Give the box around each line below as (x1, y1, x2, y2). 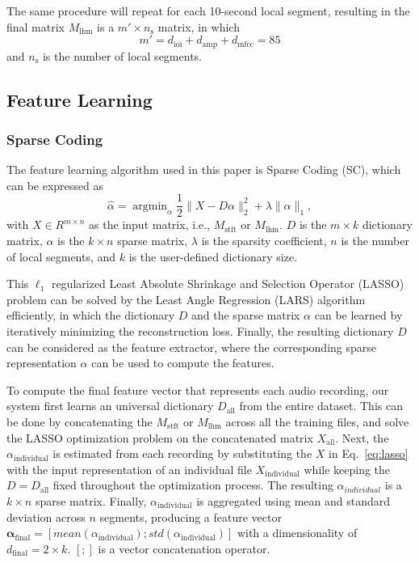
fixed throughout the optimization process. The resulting (52, 476, 333, 493)
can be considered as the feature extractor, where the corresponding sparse (6, 338, 377, 355)
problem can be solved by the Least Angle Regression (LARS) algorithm (6, 290, 366, 307)
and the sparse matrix (191, 307, 300, 324)
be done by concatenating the (6, 413, 153, 430)
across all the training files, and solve (225, 413, 409, 430)
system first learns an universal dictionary (6, 397, 214, 414)
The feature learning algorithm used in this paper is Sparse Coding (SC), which (6, 161, 401, 178)
